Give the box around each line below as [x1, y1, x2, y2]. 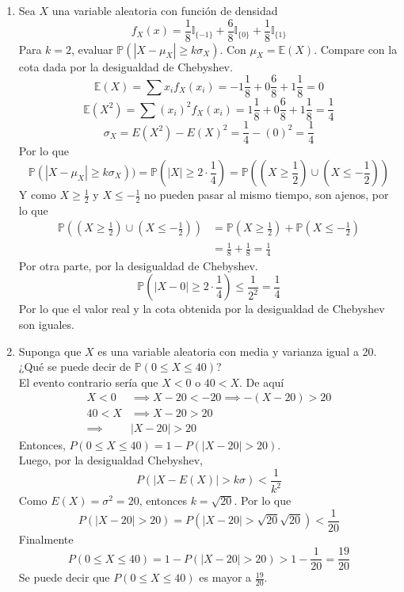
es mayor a [199, 569, 252, 586]
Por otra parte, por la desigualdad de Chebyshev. [18, 257, 258, 273]
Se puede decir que [18, 569, 110, 586]
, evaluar [71, 40, 113, 57]
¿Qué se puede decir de [18, 358, 131, 375]
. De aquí [239, 373, 284, 390]
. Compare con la [314, 40, 398, 57]
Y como [18, 186, 56, 203]
